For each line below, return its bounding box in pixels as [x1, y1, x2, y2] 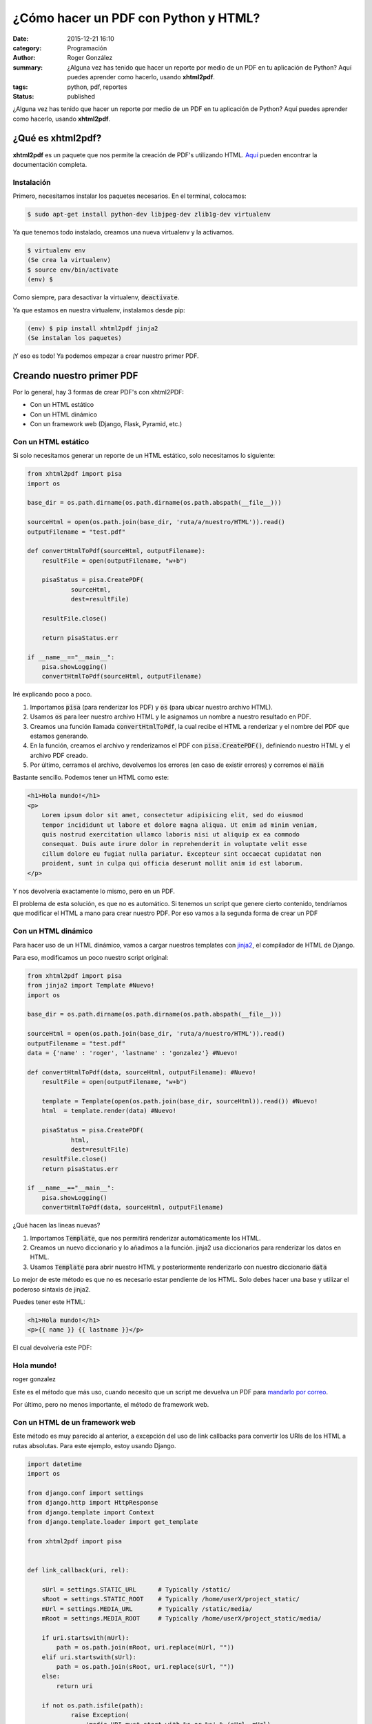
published [67, 92, 96, 100]
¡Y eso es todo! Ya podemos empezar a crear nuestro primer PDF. [12, 352, 199, 360]
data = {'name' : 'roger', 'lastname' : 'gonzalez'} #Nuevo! [27, 1049, 238, 1056]
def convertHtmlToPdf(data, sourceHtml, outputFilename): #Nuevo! [27, 1068, 256, 1076]
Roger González [67, 54, 113, 62]
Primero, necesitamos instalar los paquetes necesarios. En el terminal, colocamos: [12, 192, 247, 200]
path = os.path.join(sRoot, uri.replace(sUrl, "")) [56, 1663, 235, 1670]
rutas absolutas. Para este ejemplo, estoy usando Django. [12, 1441, 176, 1450]
